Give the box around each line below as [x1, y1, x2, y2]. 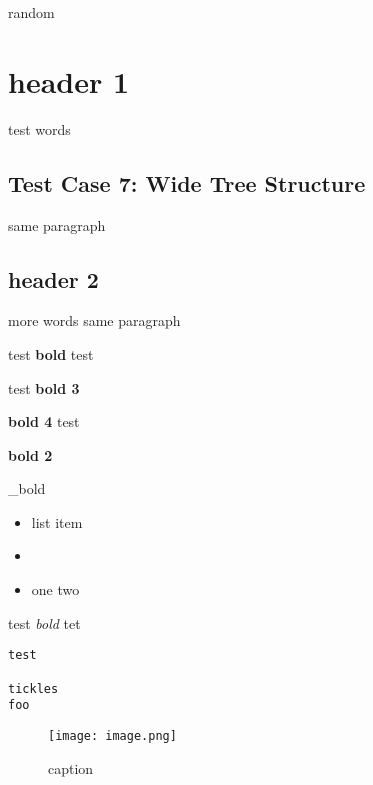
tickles [8, 681, 59, 696]
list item [31, 511, 83, 532]
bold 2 [8, 444, 53, 465]
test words [8, 118, 71, 139]
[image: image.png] [48, 728, 177, 743]
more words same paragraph [8, 310, 181, 331]
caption [48, 757, 94, 778]
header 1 [8, 60, 130, 101]
